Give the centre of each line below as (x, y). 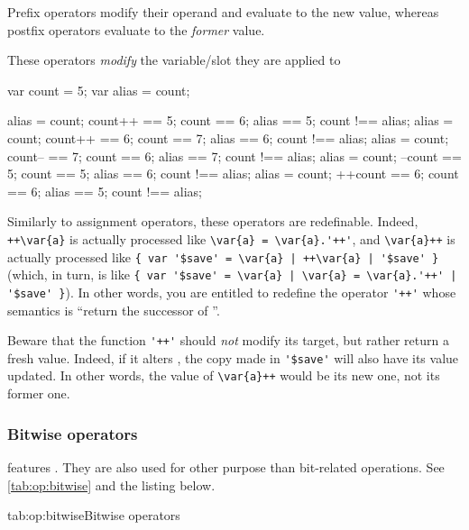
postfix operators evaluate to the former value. (136, 29)
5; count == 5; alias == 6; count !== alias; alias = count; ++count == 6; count (233, 174)
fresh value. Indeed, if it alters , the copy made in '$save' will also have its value (233, 357)
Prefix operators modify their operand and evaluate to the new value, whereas (223, 12)
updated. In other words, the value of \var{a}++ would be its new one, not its (224, 375)
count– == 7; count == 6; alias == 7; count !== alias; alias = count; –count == (234, 155)
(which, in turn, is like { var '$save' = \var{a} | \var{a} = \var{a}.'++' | (232, 274)
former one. (39, 393)
